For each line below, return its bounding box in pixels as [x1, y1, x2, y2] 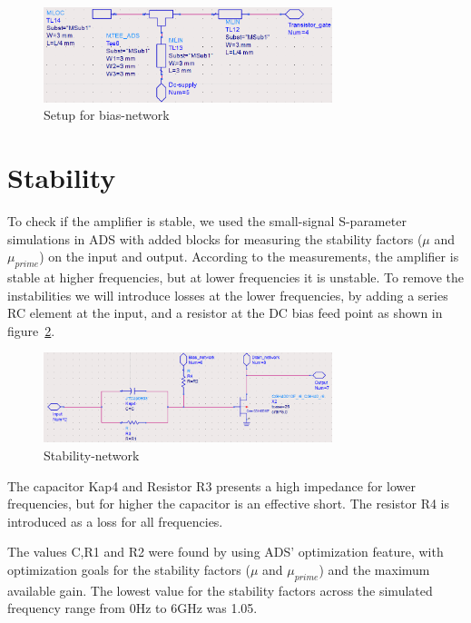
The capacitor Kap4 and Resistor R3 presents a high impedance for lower [7, 476, 417, 495]
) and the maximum [319, 560, 430, 578]
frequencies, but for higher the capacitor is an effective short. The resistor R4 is [7, 494, 450, 513]
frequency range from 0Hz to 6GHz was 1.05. [7, 598, 258, 618]
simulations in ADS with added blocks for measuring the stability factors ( [7, 229, 423, 248]
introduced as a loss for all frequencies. [7, 511, 223, 530]
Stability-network [44, 446, 140, 465]
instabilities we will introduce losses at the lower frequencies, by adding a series [7, 285, 448, 304]
